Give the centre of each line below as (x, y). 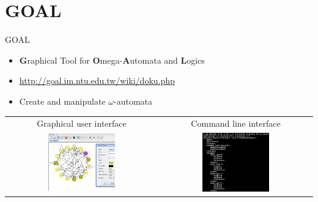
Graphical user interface (82, 123)
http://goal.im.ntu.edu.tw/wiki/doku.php (97, 80)
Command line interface (236, 123)
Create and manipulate (62, 101)
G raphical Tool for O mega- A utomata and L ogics (112, 60)
